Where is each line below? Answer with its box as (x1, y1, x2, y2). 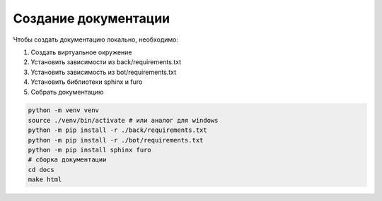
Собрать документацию (30, 87, 104, 96)
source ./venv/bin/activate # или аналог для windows (28, 116, 219, 124)
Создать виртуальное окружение (30, 48, 132, 56)
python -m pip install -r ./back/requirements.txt (28, 126, 208, 134)
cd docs (28, 166, 54, 173)
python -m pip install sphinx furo (28, 146, 151, 154)
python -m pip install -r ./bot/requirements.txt (28, 136, 204, 144)
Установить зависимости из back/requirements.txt (30, 58, 182, 66)
